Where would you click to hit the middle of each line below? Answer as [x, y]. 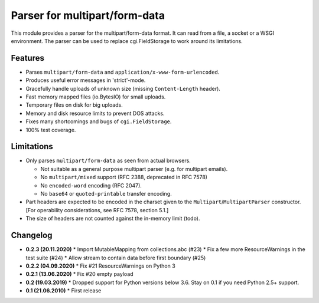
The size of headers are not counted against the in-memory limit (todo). [113, 219]
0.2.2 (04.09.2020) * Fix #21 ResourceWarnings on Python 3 [100, 266]
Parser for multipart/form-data [88, 15]
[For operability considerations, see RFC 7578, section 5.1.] [97, 210]
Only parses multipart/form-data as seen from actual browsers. [108, 161]
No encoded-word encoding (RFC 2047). [91, 185]
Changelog [32, 236]
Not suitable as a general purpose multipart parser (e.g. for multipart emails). [134, 169]
